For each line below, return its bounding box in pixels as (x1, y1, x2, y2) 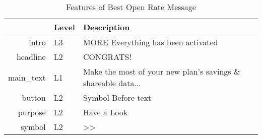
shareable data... (83, 77, 141, 89)
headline (16, 51, 46, 62)
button (22, 92, 46, 103)
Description (83, 21, 130, 33)
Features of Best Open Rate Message (66, 1, 196, 13)
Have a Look (83, 106, 128, 118)
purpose (18, 106, 46, 118)
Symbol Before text (83, 92, 152, 103)
